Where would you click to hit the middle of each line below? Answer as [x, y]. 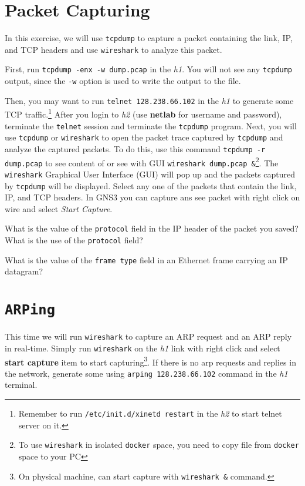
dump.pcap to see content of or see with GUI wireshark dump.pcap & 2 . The [142, 162]
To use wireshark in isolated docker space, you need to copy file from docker [159, 445]
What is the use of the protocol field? [74, 240]
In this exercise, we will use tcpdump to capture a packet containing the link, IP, [149, 38]
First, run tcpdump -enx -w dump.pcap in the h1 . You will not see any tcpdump [149, 69]
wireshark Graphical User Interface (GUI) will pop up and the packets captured [150, 174]
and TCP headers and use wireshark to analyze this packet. [113, 49]
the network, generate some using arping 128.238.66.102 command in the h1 [146, 373]
